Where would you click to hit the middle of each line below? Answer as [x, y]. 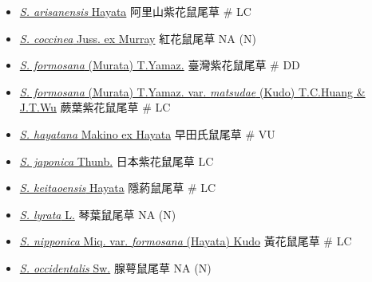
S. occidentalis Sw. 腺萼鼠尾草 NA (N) [115, 267]
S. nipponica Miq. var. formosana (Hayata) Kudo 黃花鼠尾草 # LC [186, 241]
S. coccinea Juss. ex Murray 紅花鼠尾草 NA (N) [138, 38]
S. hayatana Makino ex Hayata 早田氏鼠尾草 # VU [147, 133]
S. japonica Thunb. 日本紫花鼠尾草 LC [117, 161]
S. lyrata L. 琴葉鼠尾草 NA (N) [98, 214]
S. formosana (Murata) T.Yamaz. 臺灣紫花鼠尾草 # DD [160, 65]
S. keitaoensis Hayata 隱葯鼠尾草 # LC [118, 188]
